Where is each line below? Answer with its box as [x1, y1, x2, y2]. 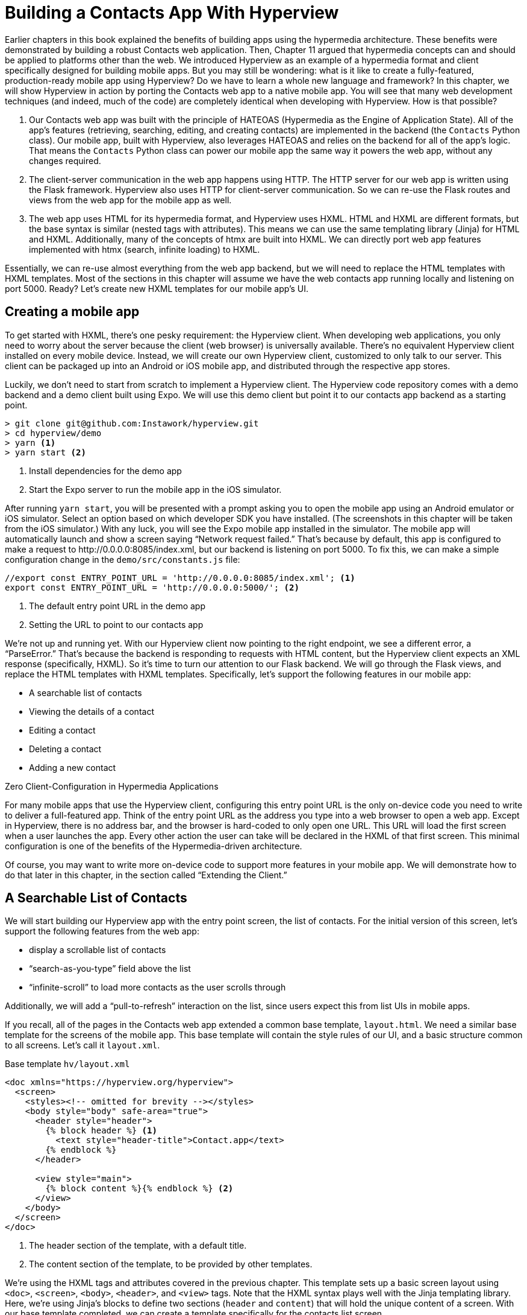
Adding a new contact [29, 762, 116, 773]
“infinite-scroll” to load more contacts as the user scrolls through [29, 982, 286, 993]
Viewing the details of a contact [29, 706, 154, 717]
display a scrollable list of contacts [29, 945, 166, 955]
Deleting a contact [29, 743, 102, 754]
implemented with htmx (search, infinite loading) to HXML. [29, 244, 260, 255]
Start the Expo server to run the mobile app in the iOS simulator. [29, 484, 282, 495]
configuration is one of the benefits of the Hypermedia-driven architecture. [5, 840, 302, 851]
